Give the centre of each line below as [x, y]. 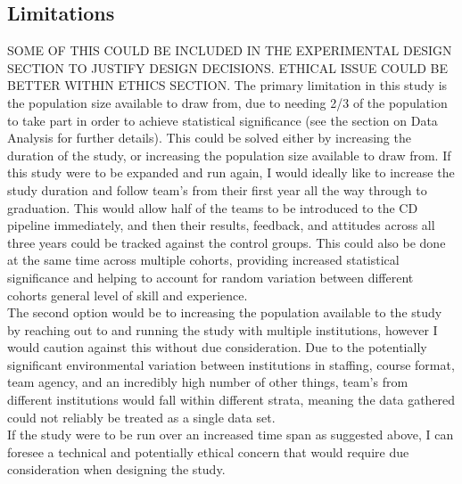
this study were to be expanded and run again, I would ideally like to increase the [231, 172]
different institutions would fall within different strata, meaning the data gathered [231, 400]
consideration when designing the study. [116, 469]
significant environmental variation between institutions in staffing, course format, [231, 364]
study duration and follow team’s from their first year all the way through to [217, 189]
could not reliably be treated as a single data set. [141, 417]
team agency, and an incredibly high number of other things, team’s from [208, 382]
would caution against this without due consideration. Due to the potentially [217, 347]
